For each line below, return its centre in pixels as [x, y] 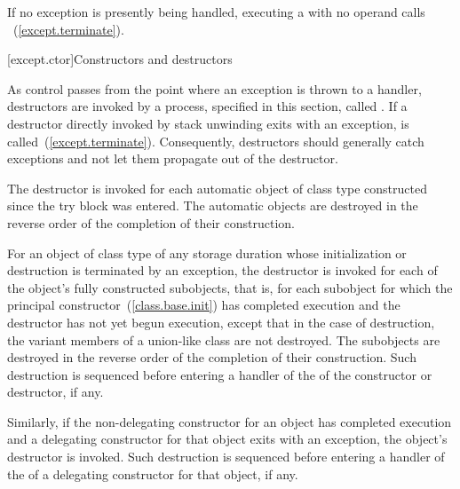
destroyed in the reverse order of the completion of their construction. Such [212, 357]
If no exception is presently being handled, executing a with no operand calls [216, 12]
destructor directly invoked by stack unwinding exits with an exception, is [208, 123]
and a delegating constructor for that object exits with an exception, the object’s [227, 439]
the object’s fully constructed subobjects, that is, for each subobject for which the [230, 287]
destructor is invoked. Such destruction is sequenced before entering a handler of [226, 457]
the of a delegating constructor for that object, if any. [153, 473]
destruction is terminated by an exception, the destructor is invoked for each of [222, 270]
